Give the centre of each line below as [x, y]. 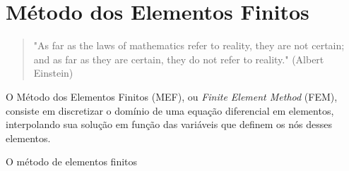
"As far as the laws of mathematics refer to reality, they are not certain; [189, 45]
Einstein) [53, 73]
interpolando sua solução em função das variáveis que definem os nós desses [169, 124]
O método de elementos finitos [72, 161]
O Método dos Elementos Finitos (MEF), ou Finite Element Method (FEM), [172, 96]
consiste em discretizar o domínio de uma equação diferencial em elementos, [170, 110]
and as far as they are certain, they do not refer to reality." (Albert [179, 59]
